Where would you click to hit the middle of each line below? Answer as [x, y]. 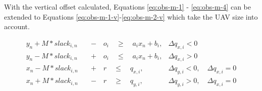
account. [17, 26]
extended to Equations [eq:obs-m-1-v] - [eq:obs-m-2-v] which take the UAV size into [131, 16]
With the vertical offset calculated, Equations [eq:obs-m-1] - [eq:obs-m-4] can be [127, 7]
